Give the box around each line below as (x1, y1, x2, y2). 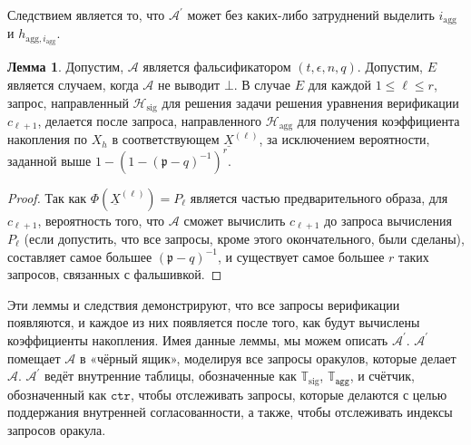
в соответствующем (112, 130, 220, 149)
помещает (7, 348, 61, 367)
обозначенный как (7, 384, 107, 403)
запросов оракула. (7, 420, 106, 439)
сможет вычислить (183, 210, 286, 229)
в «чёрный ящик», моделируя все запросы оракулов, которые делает (79, 348, 456, 367)
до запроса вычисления (324, 210, 452, 229)
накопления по (7, 130, 88, 149)
